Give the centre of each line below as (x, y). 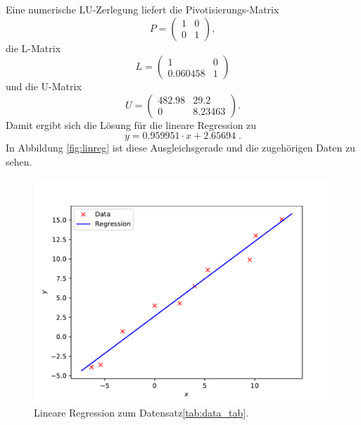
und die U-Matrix (44, 86)
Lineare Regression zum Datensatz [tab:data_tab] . (141, 413)
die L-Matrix (33, 48)
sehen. (19, 161)
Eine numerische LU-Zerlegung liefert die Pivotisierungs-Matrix (142, 9)
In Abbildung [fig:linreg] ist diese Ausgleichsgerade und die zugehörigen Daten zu (180, 148)
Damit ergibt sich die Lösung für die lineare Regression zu (131, 124)
